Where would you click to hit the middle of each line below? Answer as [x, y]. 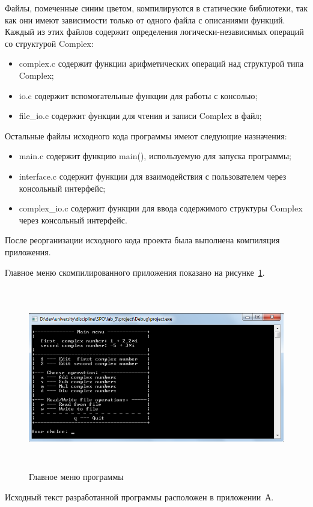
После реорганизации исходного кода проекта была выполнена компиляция [142, 240]
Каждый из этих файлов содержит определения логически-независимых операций [154, 32]
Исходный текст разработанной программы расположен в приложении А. [139, 496]
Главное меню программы [76, 477]
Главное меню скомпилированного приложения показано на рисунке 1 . [135, 272]
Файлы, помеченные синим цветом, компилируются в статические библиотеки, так [156, 8]
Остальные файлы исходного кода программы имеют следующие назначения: [146, 135]
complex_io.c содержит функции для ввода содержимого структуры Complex [161, 208]
